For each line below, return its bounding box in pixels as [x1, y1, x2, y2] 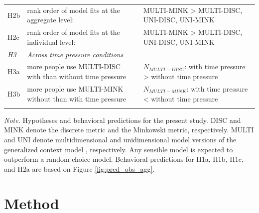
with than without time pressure [27, 71, 126, 82]
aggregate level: [27, 14, 74, 25]
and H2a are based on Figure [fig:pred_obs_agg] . [4, 163, 155, 174]
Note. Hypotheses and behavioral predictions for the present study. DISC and [4, 114, 241, 125]
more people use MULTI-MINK [27, 83, 124, 94]
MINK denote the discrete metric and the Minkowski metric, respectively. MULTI [4, 124, 254, 135]
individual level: [27, 36, 76, 47]
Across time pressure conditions [27, 49, 124, 59]
